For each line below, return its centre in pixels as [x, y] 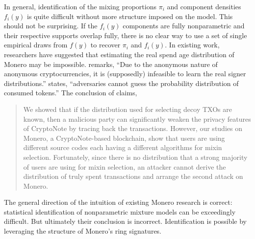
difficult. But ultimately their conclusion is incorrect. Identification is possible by [125, 221]
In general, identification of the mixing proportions [80, 6]
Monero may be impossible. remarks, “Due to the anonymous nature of [111, 64]
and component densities [204, 6]
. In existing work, [192, 45]
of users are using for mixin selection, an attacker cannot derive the [125, 166]
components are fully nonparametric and [184, 26]
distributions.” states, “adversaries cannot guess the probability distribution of [121, 83]
